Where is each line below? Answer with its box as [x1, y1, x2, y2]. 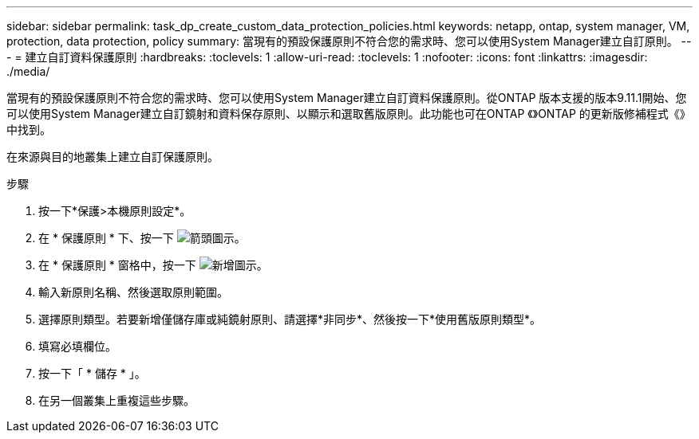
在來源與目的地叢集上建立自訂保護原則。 [6, 150, 219, 163]
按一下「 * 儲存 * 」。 [38, 366, 146, 380]
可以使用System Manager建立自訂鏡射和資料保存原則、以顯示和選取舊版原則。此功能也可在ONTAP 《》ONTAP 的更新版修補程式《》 [6, 107, 691, 120]
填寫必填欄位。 [38, 339, 116, 353]
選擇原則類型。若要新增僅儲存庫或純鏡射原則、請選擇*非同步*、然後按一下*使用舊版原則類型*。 [38, 312, 542, 326]
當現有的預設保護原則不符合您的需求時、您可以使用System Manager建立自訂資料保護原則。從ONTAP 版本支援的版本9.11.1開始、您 [6, 91, 687, 104]
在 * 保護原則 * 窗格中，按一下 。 [38, 258, 268, 272]
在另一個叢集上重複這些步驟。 [38, 394, 195, 407]
